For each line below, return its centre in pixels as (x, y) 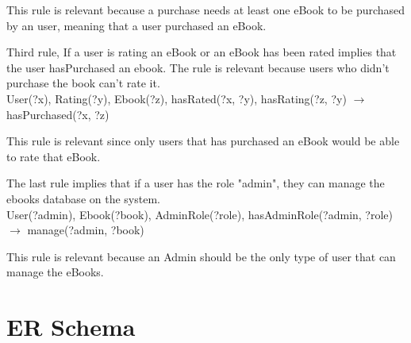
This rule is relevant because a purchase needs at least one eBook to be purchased (206, 10)
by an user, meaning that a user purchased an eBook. (136, 25)
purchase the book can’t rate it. (83, 83)
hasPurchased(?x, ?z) (58, 114)
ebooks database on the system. (83, 198)
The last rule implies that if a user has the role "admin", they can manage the (196, 183)
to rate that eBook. (54, 156)
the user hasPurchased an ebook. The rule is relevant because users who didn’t (198, 67)
